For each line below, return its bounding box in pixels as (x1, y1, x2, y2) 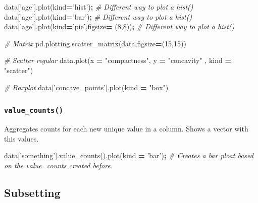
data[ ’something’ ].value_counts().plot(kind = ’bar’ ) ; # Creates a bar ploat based (4, 150, 253, 161)
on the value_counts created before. (4, 160, 113, 170)
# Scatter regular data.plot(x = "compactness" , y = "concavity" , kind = (4, 55, 231, 65)
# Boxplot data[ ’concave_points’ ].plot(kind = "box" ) (4, 82, 169, 92)
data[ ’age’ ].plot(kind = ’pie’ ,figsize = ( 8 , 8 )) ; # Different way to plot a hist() (4, 21, 235, 32)
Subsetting (4, 184, 61, 200)
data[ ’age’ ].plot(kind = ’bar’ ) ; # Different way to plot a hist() (4, 11, 192, 22)
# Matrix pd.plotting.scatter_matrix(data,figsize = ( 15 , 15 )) (4, 38, 186, 48)
